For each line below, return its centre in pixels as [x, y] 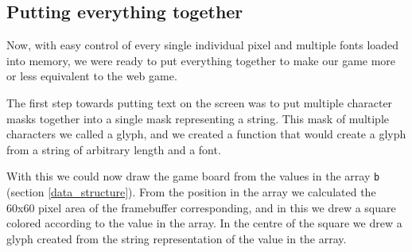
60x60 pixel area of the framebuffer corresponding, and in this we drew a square [201, 207]
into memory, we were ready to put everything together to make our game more [201, 60]
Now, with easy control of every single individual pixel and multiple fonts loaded [203, 45]
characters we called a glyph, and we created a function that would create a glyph [206, 134]
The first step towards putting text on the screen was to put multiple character [200, 102]
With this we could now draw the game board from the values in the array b [193, 176]
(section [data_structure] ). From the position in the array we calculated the [191, 192]
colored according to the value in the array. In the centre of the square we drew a [204, 223]
